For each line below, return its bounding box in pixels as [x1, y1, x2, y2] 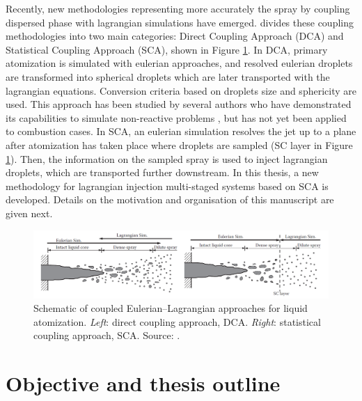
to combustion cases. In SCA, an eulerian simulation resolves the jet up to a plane [6, 124, 356, 139]
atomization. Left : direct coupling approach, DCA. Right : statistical [33, 314, 321, 329]
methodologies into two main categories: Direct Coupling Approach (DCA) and [6, 29, 344, 43]
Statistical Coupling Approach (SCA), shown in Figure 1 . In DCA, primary [6, 42, 328, 56]
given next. [6, 205, 53, 220]
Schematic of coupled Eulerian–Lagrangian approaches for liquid [33, 301, 308, 315]
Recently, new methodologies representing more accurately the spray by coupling [6, 1, 350, 15]
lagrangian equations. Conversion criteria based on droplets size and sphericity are [6, 83, 356, 97]
